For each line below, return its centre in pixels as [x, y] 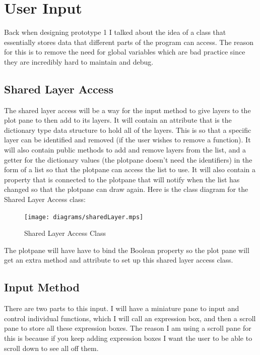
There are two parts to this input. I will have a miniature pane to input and [122, 308]
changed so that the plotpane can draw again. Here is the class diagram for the [126, 189]
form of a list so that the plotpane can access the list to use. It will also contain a [130, 169]
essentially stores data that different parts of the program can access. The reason [129, 42]
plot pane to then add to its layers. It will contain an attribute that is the [118, 120]
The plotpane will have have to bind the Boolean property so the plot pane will [127, 250]
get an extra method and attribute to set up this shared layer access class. [119, 260]
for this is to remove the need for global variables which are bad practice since [125, 52]
